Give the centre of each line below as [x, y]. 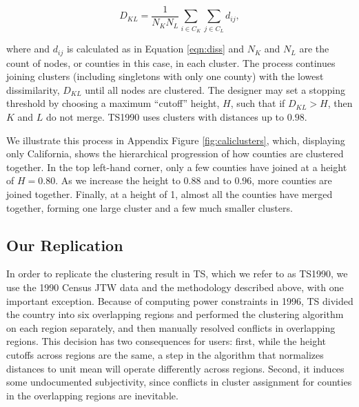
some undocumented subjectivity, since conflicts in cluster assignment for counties [179, 382]
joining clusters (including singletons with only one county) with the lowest [165, 76]
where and [28, 49]
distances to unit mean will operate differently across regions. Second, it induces [175, 368]
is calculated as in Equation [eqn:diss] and [155, 49]
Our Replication [65, 245]
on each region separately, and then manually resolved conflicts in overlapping [171, 327]
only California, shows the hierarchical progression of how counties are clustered [175, 153]
